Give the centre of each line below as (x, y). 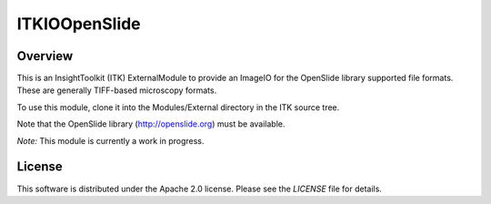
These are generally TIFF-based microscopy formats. (117, 90)
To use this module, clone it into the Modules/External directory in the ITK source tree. (178, 107)
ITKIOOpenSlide (79, 24)
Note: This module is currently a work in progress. (110, 140)
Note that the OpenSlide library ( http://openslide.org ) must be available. (151, 124)
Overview (45, 56)
